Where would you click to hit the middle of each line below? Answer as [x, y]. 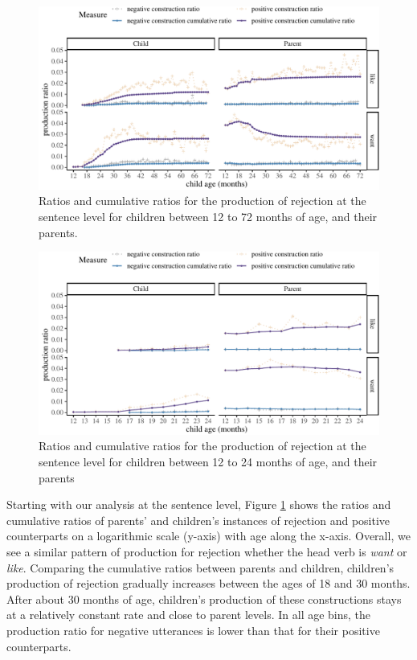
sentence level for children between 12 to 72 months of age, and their [208, 216]
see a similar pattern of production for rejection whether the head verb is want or [207, 551]
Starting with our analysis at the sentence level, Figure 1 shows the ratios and [199, 504]
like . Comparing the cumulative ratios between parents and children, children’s [200, 567]
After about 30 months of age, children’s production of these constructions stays [204, 599]
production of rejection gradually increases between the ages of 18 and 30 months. [208, 583]
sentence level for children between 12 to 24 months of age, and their [208, 462]
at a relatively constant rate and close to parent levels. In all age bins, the [189, 615]
